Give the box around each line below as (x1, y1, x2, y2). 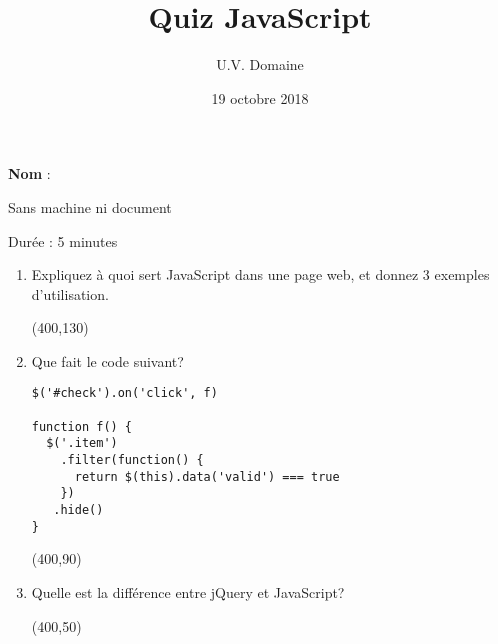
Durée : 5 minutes (8, 230, 118, 251)
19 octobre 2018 (211, 87, 309, 108)
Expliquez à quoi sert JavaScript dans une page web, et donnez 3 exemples (31, 264, 490, 285)
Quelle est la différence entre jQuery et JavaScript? (31, 581, 345, 602)
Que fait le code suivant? (31, 350, 184, 371)
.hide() (53, 503, 104, 518)
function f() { (31, 419, 133, 434)
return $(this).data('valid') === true (74, 469, 340, 484)
